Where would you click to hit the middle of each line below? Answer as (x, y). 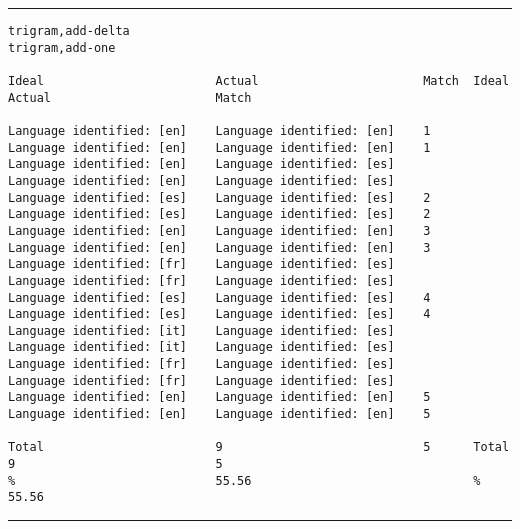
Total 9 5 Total (259, 447)
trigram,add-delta (69, 31)
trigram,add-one (62, 47)
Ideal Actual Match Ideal (259, 80)
